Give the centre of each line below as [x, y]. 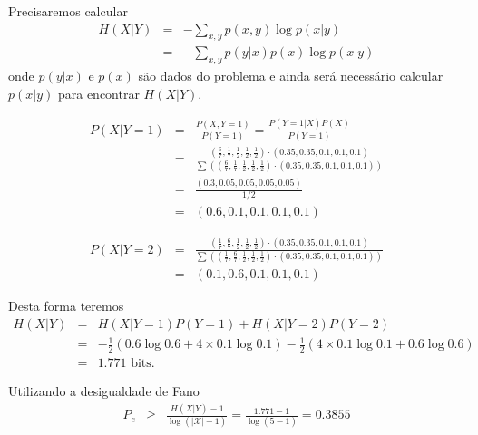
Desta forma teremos [66, 306]
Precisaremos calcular [68, 11]
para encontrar [98, 93]
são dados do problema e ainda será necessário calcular [291, 76]
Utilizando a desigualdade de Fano [104, 391]
